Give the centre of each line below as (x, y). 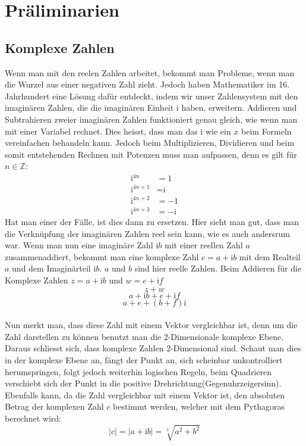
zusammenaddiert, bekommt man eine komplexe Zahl (102, 256)
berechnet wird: (33, 418)
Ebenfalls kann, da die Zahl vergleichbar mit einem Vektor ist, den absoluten (145, 394)
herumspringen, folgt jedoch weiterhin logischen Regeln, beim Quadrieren (138, 371)
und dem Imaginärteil (51, 268)
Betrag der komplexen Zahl (54, 406)
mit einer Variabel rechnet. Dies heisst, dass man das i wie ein (118, 131)
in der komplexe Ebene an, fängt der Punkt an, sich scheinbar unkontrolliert (144, 359)
